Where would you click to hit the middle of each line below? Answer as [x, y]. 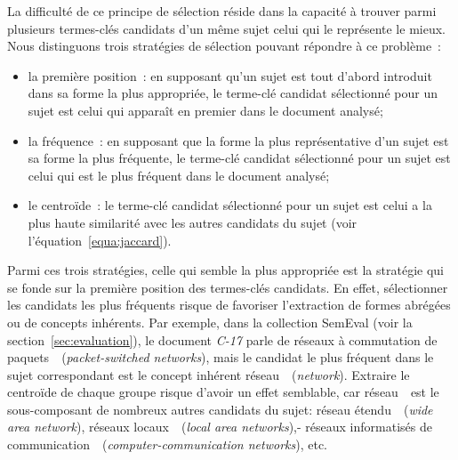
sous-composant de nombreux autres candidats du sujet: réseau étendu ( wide [220, 409]
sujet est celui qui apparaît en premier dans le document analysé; [205, 110]
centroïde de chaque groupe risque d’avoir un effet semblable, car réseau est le [223, 392]
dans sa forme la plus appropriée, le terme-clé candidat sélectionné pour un [233, 93]
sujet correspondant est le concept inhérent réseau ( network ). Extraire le [209, 374]
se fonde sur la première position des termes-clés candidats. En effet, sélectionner [228, 287]
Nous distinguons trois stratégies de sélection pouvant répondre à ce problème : [224, 46]
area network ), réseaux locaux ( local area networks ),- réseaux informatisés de [220, 427]
